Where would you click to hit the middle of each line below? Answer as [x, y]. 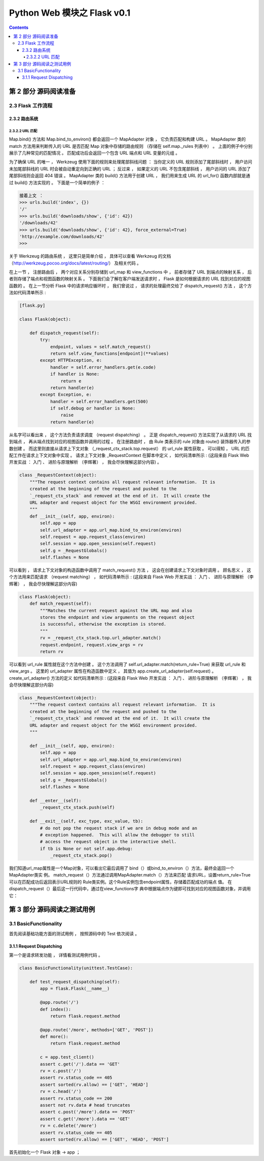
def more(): [54, 1037]
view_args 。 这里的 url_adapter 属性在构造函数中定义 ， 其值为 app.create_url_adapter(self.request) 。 [112, 671]
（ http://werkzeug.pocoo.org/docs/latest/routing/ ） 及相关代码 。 [75, 263]
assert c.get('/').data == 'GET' [80, 1064]
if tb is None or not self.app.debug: [86, 849]
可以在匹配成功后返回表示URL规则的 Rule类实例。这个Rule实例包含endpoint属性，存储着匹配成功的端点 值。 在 [121, 882]
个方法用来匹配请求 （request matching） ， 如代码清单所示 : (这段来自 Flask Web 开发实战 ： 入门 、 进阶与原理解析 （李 [131, 577]
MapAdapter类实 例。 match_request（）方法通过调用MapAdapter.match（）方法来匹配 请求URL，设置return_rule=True [130, 875]
